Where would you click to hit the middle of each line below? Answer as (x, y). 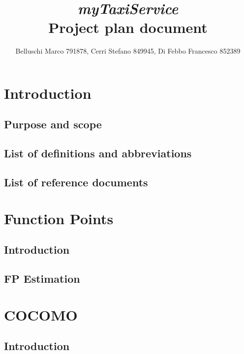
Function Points (59, 218)
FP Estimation (42, 278)
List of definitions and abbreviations (98, 153)
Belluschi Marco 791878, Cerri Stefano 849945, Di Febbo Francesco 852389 (128, 51)
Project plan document (128, 27)
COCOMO (41, 314)
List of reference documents (76, 182)
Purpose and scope (53, 124)
